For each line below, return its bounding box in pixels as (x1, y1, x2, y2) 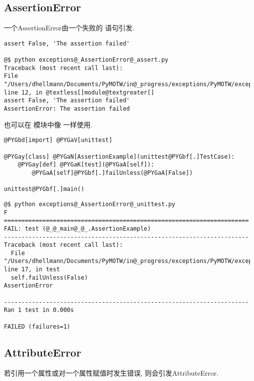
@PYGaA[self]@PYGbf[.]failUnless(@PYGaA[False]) (32, 169, 193, 176)
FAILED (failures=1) (4, 323, 71, 330)
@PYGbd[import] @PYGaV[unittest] (4, 137, 112, 144)
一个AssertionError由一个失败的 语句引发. (4, 23, 134, 33)
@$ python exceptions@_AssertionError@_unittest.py (4, 200, 175, 208)
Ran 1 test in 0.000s (4, 307, 74, 314)
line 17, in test (4, 266, 60, 273)
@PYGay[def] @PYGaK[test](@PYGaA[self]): (18, 161, 154, 168)
